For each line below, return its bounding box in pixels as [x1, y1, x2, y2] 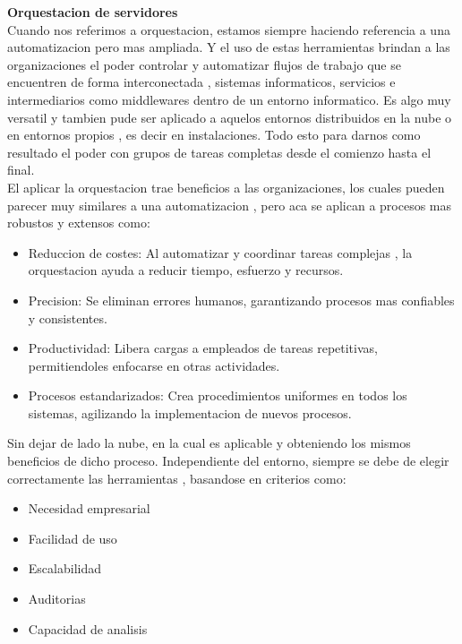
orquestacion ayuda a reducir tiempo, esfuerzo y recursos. [28, 261, 344, 279]
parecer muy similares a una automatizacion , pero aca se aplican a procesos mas [7, 195, 452, 214]
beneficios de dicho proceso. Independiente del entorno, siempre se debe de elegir [7, 451, 449, 470]
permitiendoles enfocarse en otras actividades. [28, 356, 280, 374]
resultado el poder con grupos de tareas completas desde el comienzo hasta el [7, 142, 432, 161]
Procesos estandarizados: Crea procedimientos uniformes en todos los [28, 386, 407, 405]
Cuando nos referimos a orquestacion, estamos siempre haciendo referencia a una [7, 20, 450, 39]
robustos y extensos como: [7, 213, 150, 232]
